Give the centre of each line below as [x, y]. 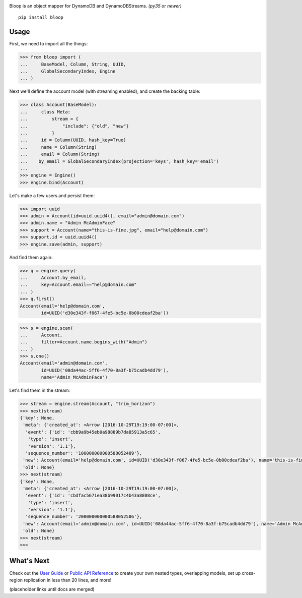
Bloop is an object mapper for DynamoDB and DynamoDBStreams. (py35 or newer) [96, 6]
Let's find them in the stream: [40, 390]
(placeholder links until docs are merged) [52, 589]
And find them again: [31, 257]
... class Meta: [45, 112]
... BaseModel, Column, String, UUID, [73, 64]
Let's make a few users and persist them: [52, 195]
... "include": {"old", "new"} [74, 126]
